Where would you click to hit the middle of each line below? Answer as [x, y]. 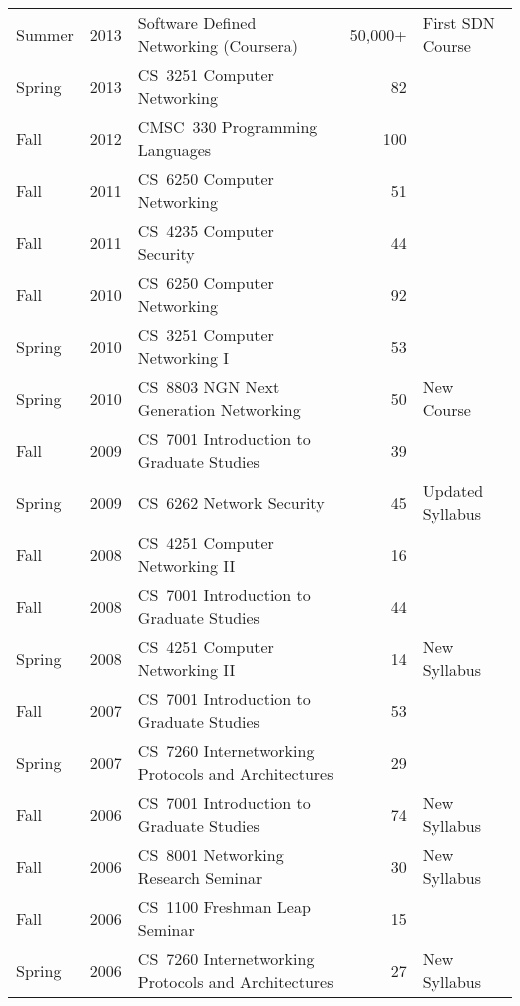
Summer [45, 34]
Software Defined [197, 22]
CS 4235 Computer [205, 230]
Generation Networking [219, 409]
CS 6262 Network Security [231, 502]
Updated [453, 490]
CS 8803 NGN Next [208, 386]
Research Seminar [200, 877]
